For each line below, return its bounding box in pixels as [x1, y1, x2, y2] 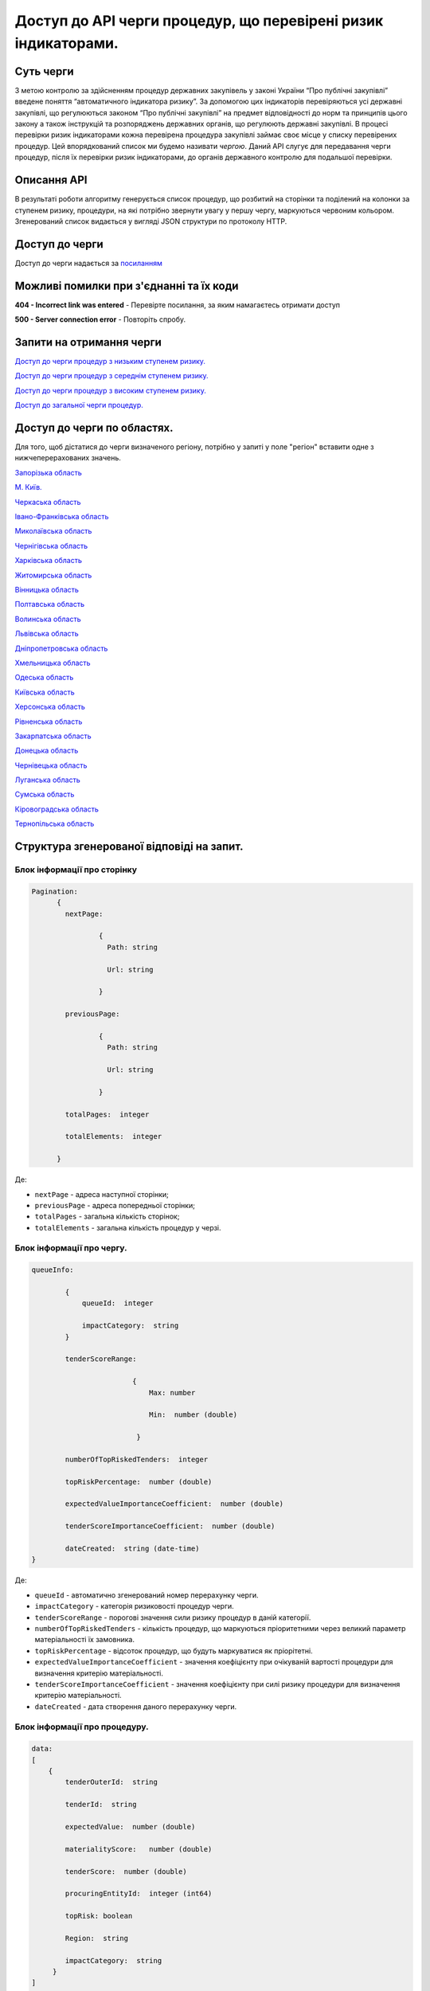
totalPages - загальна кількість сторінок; [34, 1211, 180, 1222]
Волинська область [14, 614, 81, 624]
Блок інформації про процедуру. [14, 1721, 149, 1732]
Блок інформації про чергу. [14, 1242, 127, 1254]
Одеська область [14, 673, 74, 683]
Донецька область [14, 745, 79, 756]
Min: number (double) [148, 1410, 238, 1419]
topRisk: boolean [64, 1911, 133, 1921]
